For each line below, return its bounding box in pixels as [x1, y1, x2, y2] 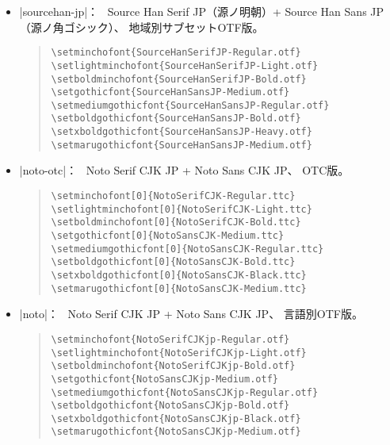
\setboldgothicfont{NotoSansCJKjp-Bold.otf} [51, 400, 290, 412]
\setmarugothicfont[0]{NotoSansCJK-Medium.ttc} [51, 282, 307, 294]
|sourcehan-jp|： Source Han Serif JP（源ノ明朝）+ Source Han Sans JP [19, 3, 384, 19]
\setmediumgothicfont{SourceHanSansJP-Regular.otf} [51, 99, 330, 111]
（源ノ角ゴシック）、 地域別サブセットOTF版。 [19, 18, 264, 35]
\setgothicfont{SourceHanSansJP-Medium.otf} [51, 86, 290, 98]
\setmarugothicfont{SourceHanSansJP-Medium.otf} [51, 139, 312, 151]
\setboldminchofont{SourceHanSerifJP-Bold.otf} [51, 73, 307, 85]
